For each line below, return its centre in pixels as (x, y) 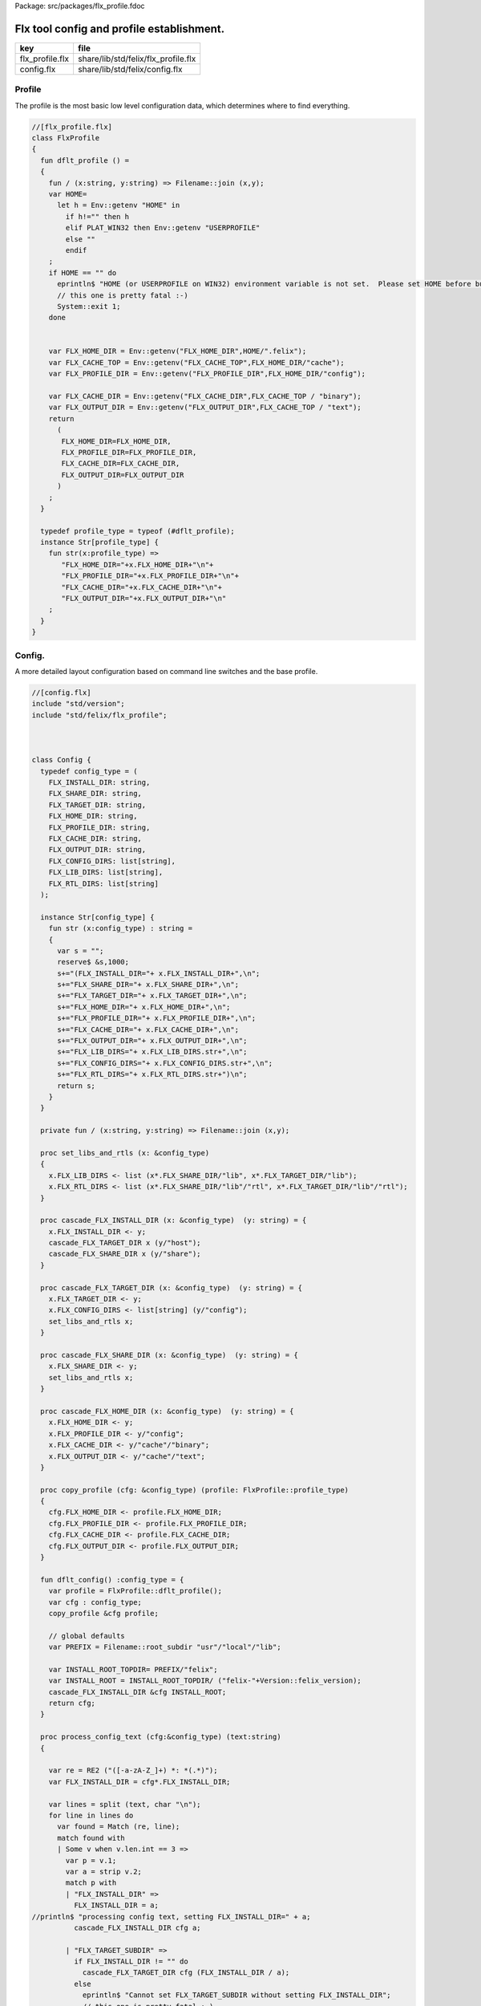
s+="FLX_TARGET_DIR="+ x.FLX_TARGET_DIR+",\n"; (152, 996)
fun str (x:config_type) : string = (120, 928)
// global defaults (87, 1636)
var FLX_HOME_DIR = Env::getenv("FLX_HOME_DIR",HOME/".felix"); (178, 351)
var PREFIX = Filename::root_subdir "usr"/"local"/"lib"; (165, 1647)
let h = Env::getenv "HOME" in (119, 205)
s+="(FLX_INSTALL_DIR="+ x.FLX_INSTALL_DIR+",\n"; (159, 973)
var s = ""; (81, 950)
